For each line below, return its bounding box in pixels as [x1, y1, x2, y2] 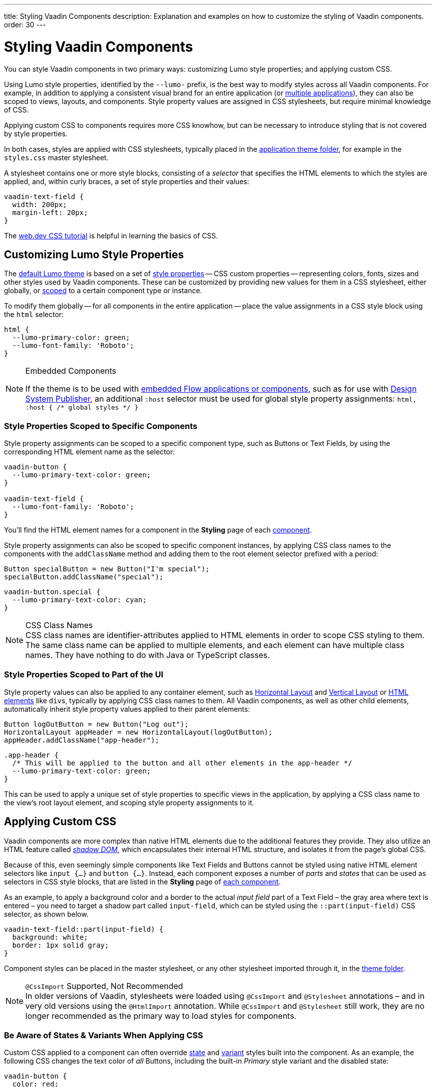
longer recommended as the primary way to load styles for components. [25, 1010, 297, 1021]
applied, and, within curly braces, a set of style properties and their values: [4, 177, 249, 186]
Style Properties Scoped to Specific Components [4, 421, 198, 431]
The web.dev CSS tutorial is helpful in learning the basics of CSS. [4, 231, 218, 240]
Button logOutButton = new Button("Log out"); [4, 720, 189, 728]
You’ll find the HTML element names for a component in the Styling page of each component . [4, 526, 312, 535]
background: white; [12, 933, 88, 941]
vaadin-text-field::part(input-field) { [4, 925, 164, 933]
